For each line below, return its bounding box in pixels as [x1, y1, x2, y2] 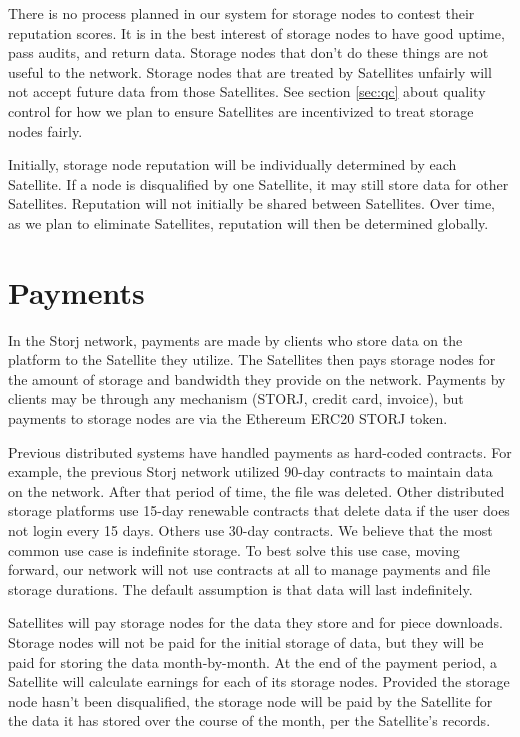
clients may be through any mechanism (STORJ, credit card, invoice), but [8, 388, 464, 409]
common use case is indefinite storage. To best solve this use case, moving [8, 539, 460, 560]
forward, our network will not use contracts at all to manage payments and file [8, 559, 491, 580]
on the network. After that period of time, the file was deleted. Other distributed [8, 480, 505, 501]
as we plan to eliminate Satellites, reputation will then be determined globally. [8, 212, 489, 233]
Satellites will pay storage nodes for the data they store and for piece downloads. [8, 612, 503, 633]
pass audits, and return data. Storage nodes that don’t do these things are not [8, 42, 489, 63]
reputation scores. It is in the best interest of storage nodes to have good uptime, [8, 22, 505, 43]
